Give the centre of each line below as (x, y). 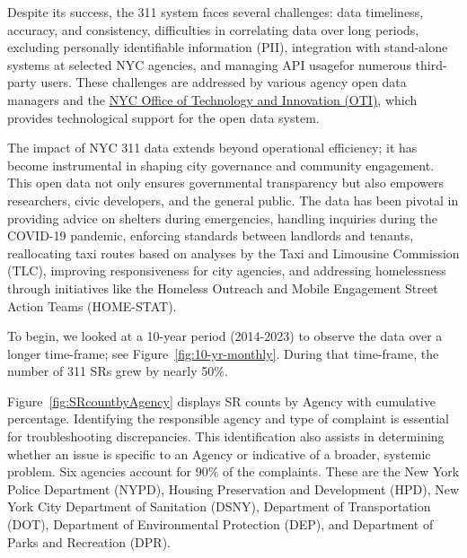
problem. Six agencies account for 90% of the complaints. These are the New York (233, 471)
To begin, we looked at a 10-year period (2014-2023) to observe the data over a (225, 336)
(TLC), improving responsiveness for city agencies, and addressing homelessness (227, 270)
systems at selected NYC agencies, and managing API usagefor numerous (209, 64)
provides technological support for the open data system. (163, 117)
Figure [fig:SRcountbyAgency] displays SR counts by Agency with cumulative (221, 401)
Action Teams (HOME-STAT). (92, 305)
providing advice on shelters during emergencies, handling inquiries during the (222, 218)
